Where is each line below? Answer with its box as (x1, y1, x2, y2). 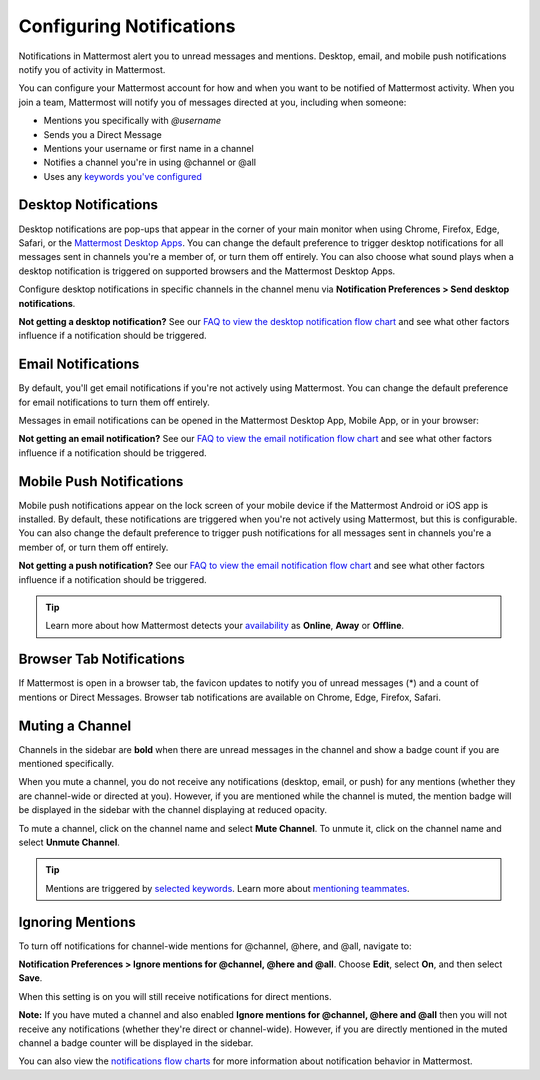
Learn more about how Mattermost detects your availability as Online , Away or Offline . (45, 620, 405, 632)
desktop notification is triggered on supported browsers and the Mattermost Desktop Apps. (18, 265, 396, 277)
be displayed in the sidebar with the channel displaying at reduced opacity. (18, 804, 328, 816)
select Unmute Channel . (18, 836, 120, 848)
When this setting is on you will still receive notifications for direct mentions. (18, 990, 332, 1002)
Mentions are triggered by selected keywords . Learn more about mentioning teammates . (45, 882, 410, 894)
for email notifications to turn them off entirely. (18, 396, 210, 408)
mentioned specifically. (18, 758, 115, 770)
